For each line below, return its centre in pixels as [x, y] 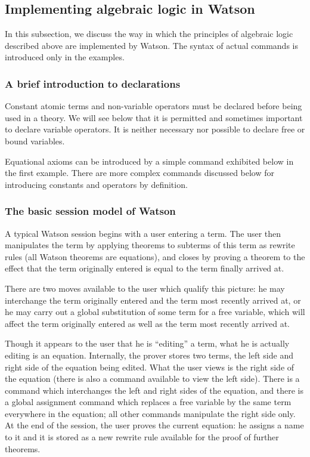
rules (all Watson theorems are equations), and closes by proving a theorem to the [155, 256]
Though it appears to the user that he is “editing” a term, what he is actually [147, 343]
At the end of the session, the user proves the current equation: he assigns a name [154, 425]
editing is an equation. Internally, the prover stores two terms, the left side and [149, 355]
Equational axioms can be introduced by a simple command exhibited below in [149, 161]
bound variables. [35, 141]
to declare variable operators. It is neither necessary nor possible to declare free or [155, 129]
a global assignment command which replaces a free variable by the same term [148, 402]
